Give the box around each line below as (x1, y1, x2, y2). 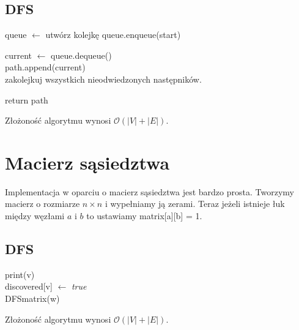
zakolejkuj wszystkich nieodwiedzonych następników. (5, 72, 202, 85)
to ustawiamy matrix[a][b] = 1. (86, 209, 202, 222)
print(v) (5, 268, 35, 280)
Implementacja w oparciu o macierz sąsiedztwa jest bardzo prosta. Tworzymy (5, 185, 294, 198)
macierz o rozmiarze (5, 197, 80, 210)
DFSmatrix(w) (5, 292, 60, 305)
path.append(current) (5, 61, 86, 73)
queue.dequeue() (51, 48, 112, 61)
